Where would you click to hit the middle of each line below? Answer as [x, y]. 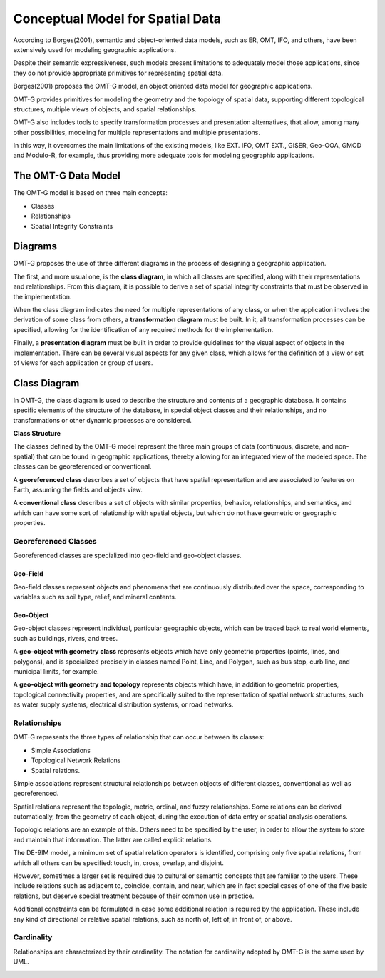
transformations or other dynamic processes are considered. [102, 420]
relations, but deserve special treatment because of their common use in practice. [134, 896]
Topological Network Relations [76, 760]
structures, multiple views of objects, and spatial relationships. [105, 109]
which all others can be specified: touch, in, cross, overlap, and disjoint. [118, 863]
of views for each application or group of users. [83, 363]
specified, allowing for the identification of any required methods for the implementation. [143, 329]
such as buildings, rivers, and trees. [66, 638]
